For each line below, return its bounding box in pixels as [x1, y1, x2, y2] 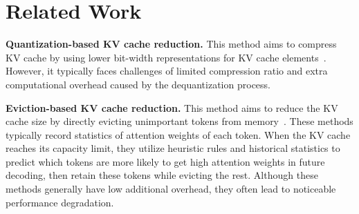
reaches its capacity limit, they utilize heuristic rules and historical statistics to [6, 141, 340, 155]
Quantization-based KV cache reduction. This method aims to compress [6, 37, 337, 51]
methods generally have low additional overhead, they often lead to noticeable [6, 182, 336, 196]
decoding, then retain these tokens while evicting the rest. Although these [6, 168, 318, 182]
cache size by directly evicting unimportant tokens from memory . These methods [6, 114, 353, 128]
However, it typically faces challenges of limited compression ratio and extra [6, 64, 328, 78]
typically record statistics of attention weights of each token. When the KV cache [6, 127, 351, 142]
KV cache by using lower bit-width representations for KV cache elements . [6, 50, 326, 64]
